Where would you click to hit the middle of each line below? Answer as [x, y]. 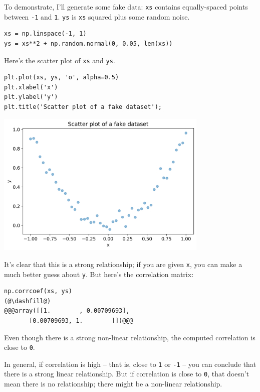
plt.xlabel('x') [31, 87]
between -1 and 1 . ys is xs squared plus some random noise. [97, 16]
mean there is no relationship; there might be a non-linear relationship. [113, 384]
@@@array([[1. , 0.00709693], [67, 311]
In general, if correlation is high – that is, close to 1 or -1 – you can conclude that [130, 364]
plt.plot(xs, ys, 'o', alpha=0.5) [62, 78]
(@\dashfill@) [28, 301]
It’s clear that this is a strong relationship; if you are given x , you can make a [123, 264]
